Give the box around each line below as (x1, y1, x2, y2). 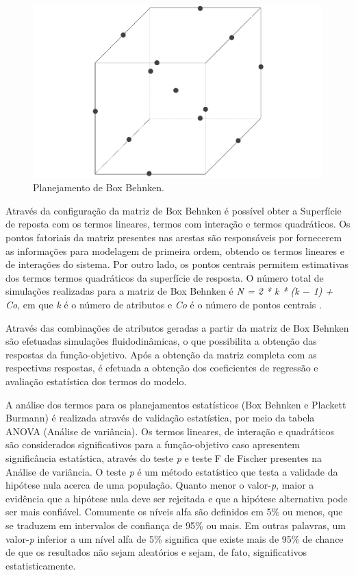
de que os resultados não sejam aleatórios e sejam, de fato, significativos (5, 545, 307, 559)
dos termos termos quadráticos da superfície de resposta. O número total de (5, 270, 324, 284)
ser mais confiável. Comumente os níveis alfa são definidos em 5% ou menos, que (5, 504, 343, 519)
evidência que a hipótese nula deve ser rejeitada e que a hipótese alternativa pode (5, 491, 348, 505)
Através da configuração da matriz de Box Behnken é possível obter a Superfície (5, 203, 342, 217)
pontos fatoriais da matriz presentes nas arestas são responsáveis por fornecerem (5, 230, 342, 245)
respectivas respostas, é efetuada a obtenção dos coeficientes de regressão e (5, 360, 318, 375)
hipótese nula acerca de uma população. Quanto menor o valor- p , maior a (5, 478, 314, 492)
